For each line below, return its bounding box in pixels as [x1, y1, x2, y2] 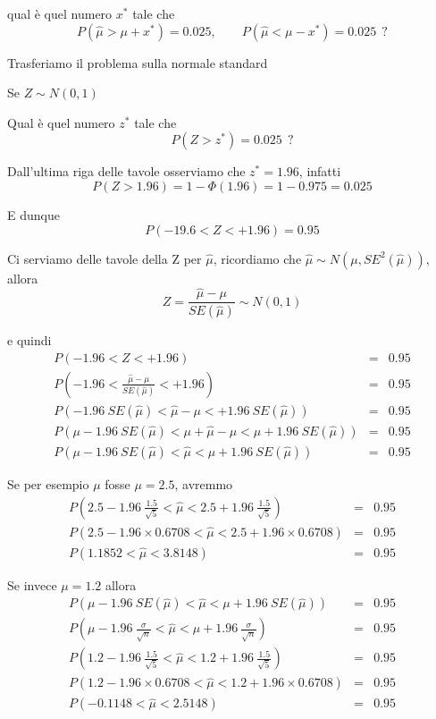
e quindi [7, 331, 52, 350]
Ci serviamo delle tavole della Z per [7, 249, 202, 267]
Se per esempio [7, 475, 89, 494]
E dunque [7, 205, 60, 224]
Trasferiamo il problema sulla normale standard [7, 53, 268, 72]
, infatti [298, 162, 341, 181]
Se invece [7, 575, 57, 594]
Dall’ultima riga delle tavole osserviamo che [7, 162, 246, 181]
